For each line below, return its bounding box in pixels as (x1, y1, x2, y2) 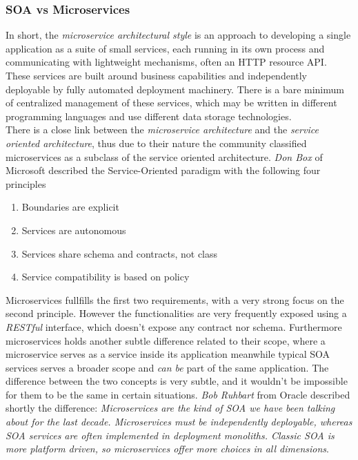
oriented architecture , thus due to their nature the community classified (6, 135, 307, 150)
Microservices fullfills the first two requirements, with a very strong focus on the (6, 292, 344, 307)
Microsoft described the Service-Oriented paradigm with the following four (6, 163, 321, 178)
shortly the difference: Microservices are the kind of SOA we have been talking (6, 401, 335, 415)
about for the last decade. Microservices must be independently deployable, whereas (6, 414, 352, 429)
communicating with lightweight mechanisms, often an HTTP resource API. (6, 55, 327, 69)
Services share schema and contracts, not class (21, 246, 218, 260)
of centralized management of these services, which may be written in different (6, 95, 337, 110)
